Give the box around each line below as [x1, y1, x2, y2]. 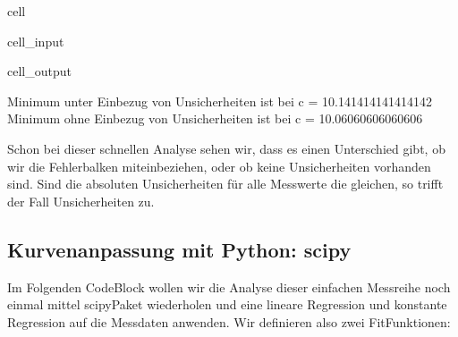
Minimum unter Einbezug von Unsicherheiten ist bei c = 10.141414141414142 [7, 91, 432, 110]
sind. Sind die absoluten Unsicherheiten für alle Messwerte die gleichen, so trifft [7, 174, 444, 193]
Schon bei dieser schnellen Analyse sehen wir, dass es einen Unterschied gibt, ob [7, 139, 445, 157]
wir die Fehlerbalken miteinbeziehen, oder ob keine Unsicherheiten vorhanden [7, 156, 431, 175]
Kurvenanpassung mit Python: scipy [7, 235, 352, 263]
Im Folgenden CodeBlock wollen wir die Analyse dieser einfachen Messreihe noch [7, 277, 451, 296]
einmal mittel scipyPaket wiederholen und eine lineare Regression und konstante [7, 295, 447, 314]
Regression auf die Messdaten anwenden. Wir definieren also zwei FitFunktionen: [7, 312, 451, 331]
